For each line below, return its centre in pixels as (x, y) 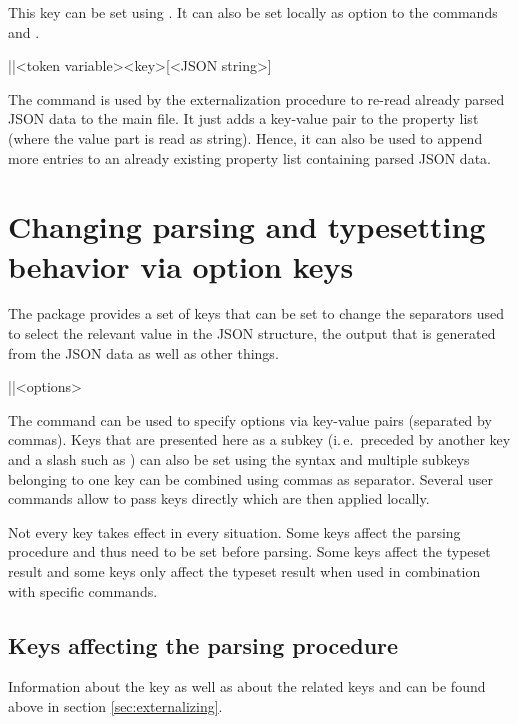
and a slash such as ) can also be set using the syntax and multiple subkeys (239, 459)
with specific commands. (83, 590)
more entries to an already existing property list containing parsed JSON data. (249, 157)
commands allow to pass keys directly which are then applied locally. (219, 498)
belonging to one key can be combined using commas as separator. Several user (251, 478)
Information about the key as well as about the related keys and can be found (247, 686)
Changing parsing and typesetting (247, 226)
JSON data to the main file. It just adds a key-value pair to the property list (243, 118)
